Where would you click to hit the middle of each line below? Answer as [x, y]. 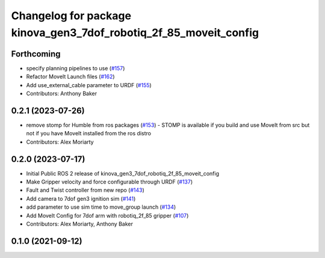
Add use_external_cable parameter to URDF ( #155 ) [89, 85]
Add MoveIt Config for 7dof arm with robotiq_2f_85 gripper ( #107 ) [107, 215]
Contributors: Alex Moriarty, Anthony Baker [80, 224]
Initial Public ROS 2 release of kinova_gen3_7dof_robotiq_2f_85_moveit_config [123, 173]
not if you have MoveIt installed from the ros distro [89, 134]
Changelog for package [71, 16]
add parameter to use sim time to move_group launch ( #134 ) [101, 207]
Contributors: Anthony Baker [62, 94]
